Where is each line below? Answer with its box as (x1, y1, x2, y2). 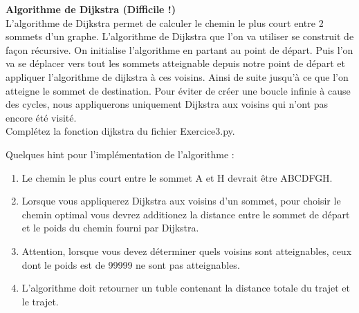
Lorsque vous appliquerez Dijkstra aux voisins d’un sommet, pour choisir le (21, 193, 341, 208)
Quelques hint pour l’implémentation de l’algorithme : (6, 146, 234, 161)
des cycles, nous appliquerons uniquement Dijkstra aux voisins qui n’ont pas (6, 97, 329, 111)
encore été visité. (6, 110, 77, 124)
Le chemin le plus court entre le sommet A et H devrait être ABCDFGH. (21, 170, 333, 184)
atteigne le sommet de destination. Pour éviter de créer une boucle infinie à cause (6, 83, 351, 97)
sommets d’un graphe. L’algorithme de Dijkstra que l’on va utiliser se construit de (6, 29, 354, 44)
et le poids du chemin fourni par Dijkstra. (21, 220, 199, 235)
